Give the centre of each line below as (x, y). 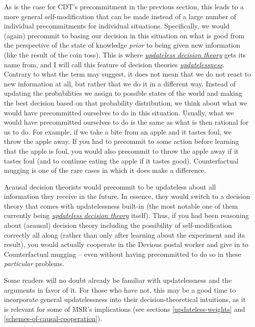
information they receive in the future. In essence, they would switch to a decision (127, 196)
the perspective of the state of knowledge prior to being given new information (122, 45)
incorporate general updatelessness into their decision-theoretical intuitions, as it (125, 299)
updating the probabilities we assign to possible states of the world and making (123, 93)
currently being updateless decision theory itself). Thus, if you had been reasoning (127, 215)
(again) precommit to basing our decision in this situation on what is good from (124, 35)
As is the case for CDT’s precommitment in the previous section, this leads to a (124, 6)
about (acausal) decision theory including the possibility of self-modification (118, 225)
